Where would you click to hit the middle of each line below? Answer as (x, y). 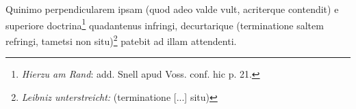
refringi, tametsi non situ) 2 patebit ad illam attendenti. (121, 40)
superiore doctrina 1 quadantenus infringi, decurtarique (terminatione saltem (165, 24)
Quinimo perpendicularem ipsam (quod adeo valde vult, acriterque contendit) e (172, 9)
